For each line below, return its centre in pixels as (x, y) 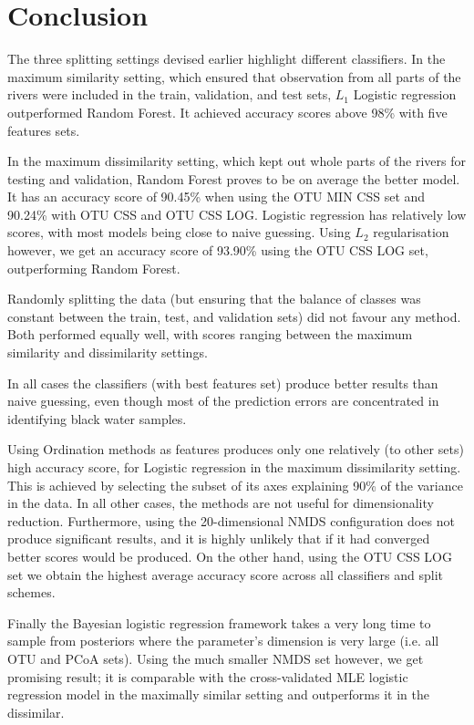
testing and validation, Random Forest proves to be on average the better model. (234, 178)
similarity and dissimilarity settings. (108, 352)
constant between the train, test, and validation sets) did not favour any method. (234, 316)
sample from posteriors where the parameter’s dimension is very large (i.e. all (223, 641)
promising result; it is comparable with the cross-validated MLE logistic (208, 676)
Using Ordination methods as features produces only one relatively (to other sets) (236, 449)
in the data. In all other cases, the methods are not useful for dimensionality (221, 503)
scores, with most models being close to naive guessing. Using (179, 232)
